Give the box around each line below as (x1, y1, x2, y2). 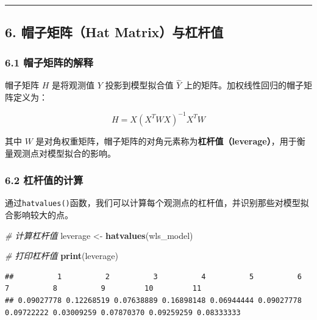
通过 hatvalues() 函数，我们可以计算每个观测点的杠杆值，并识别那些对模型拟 (5, 196, 309, 209)
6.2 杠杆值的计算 (5, 172, 84, 188)
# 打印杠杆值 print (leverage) (5, 249, 118, 262)
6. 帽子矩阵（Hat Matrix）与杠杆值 (5, 23, 224, 41)
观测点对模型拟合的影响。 (13, 146, 116, 159)
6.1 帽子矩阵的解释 (5, 54, 93, 69)
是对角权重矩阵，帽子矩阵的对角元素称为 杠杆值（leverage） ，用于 (35, 134, 297, 147)
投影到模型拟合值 (105, 79, 174, 91)
